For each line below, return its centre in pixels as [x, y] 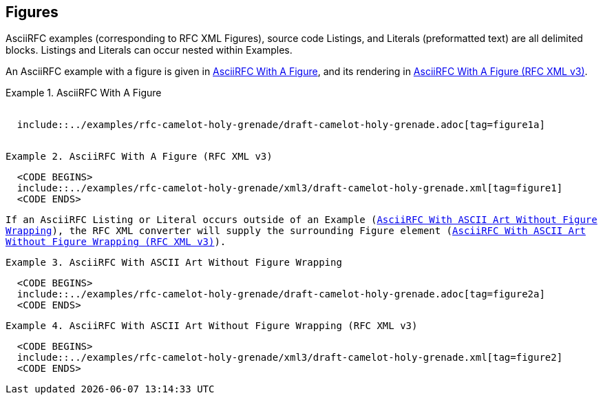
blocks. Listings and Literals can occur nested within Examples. [149, 50]
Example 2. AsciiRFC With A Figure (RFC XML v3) [139, 157]
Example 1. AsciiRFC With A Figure [84, 93]
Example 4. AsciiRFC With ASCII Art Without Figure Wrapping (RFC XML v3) [212, 326]
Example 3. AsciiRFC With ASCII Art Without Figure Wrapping [174, 263]
